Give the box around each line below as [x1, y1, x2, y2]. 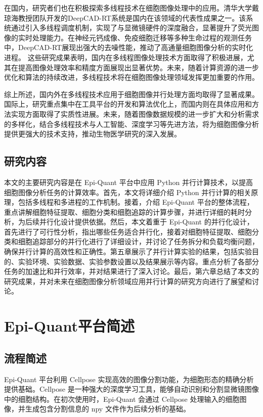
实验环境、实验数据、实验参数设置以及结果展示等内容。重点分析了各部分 [18, 256, 259, 266]
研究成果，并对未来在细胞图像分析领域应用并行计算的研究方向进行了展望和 [4, 275, 252, 286]
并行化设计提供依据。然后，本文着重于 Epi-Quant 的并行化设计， [39, 216, 254, 227]
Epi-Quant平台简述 [4, 315, 135, 336]
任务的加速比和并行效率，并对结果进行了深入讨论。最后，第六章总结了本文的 [4, 266, 259, 276]
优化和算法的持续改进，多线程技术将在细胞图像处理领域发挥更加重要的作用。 [4, 72, 259, 82]
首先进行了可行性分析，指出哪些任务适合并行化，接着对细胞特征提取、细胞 [4, 226, 252, 237]
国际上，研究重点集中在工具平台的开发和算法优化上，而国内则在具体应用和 [4, 99, 252, 109]
